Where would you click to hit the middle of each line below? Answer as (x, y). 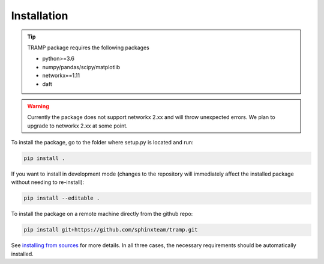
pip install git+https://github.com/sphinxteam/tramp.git (111, 230)
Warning (38, 106)
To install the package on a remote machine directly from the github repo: (102, 214)
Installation (40, 16)
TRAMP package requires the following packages (88, 48)
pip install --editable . (62, 198)
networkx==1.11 (61, 76)
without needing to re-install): (48, 182)
